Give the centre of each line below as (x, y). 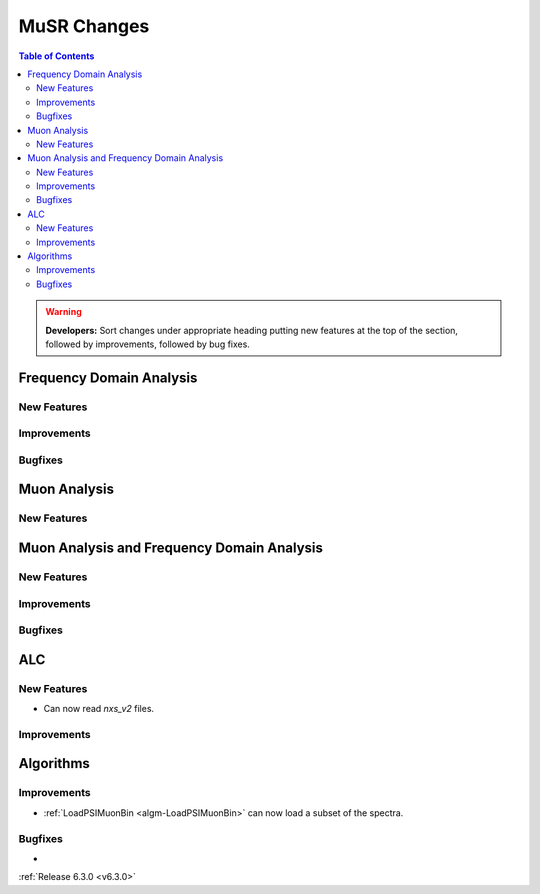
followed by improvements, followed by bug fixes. (147, 344)
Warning (63, 312)
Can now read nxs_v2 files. (99, 709)
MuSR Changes (84, 26)
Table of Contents (56, 56)
